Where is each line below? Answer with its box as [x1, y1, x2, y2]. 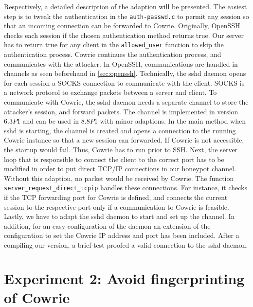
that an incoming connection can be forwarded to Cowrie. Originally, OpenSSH [4, 20, 240, 31]
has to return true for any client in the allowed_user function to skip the [4, 39, 224, 50]
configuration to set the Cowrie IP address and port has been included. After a [4, 230, 239, 240]
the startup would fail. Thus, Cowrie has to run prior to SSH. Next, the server [4, 144, 238, 155]
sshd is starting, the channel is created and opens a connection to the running [4, 125, 236, 135]
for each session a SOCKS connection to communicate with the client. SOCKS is [4, 77, 245, 88]
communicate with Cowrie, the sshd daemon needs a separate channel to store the [4, 97, 249, 107]
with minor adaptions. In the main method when [100, 116, 246, 126]
